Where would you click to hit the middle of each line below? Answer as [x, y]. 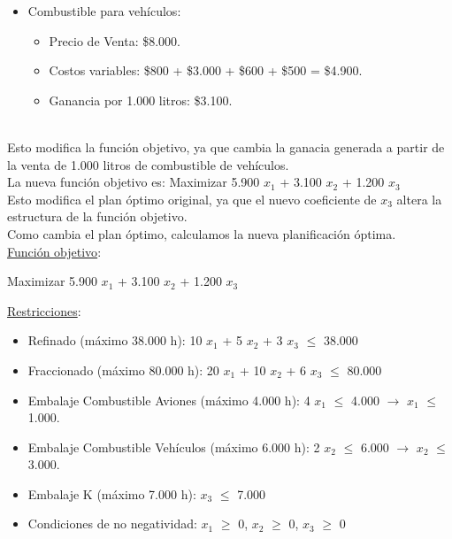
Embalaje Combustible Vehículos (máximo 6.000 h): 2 [174, 447]
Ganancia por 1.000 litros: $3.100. [141, 100]
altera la [419, 199]
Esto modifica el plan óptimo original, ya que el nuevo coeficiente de [192, 199]
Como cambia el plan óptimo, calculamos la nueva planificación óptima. [202, 233]
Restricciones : [44, 310]
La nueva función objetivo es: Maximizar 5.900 [134, 182]
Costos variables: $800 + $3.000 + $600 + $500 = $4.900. [206, 70]
